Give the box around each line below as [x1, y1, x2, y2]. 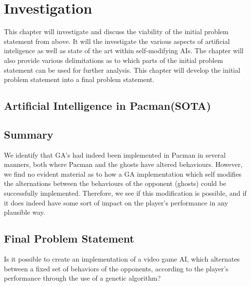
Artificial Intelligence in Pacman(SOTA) [4, 98, 211, 113]
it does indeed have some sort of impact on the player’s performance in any [4, 197, 228, 207]
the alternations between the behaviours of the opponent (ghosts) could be [4, 178, 226, 188]
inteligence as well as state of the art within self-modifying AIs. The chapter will [4, 45, 244, 56]
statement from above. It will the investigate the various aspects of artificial [4, 36, 230, 46]
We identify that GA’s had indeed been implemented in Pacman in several [4, 149, 226, 160]
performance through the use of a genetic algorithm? [4, 273, 161, 283]
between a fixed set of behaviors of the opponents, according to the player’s [4, 263, 229, 273]
